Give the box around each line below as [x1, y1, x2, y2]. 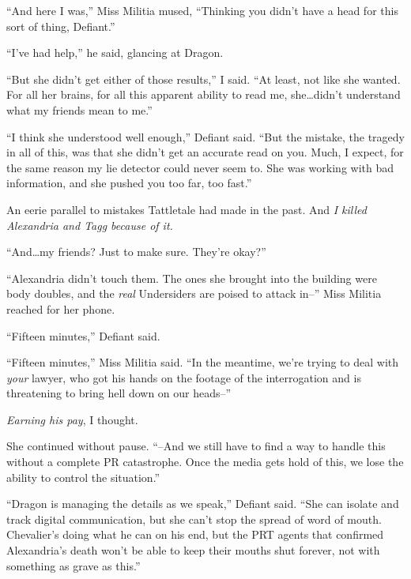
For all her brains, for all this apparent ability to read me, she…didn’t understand [6, 86, 401, 103]
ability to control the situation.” [6, 468, 160, 485]
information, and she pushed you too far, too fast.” [6, 175, 252, 191]
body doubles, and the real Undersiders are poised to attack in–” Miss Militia [6, 285, 382, 302]
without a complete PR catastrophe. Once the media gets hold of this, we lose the [6, 453, 404, 470]
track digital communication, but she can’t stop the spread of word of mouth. [6, 510, 382, 527]
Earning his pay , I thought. [6, 411, 138, 427]
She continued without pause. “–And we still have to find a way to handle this [6, 438, 386, 454]
